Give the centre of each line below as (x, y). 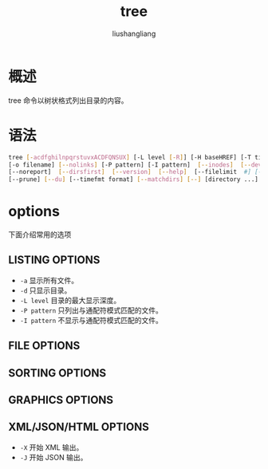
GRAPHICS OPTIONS (61, 400)
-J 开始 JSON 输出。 (53, 457)
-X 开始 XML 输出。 (51, 447)
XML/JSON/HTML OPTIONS (79, 427)
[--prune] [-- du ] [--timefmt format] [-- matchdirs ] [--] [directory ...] (134, 179)
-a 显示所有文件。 (49, 280)
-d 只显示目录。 (45, 290)
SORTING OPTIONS (57, 373)
